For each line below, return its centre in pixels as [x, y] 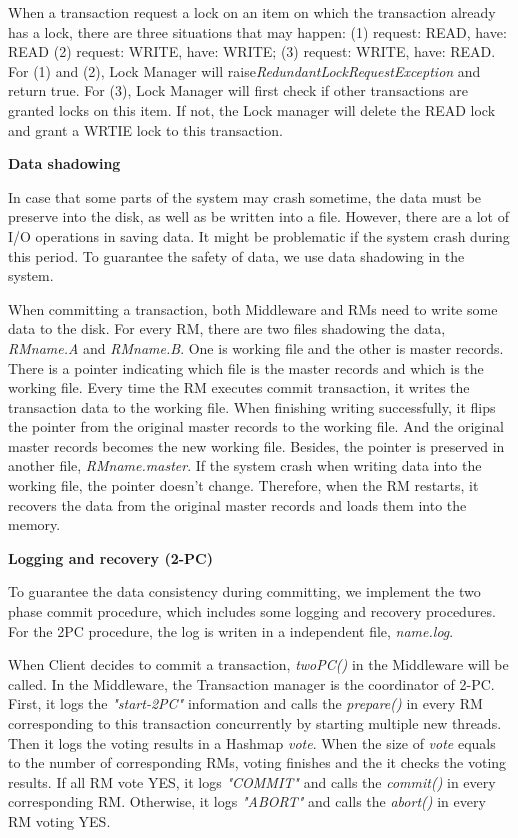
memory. [34, 524]
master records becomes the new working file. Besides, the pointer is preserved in [256, 445]
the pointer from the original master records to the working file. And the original [256, 426]
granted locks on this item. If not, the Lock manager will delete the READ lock [252, 109]
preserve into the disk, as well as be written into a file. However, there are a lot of [258, 216]
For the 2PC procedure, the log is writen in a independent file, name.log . [231, 630]
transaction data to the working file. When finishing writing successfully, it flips [252, 406]
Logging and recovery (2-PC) [111, 557]
